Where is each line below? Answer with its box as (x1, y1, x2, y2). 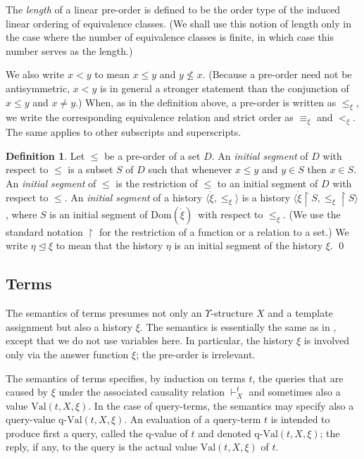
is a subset (68, 162, 113, 177)
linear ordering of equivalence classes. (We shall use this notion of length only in (6, 15, 351, 30)
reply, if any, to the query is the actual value (6, 439, 198, 454)
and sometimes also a (249, 384, 341, 399)
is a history (241, 189, 291, 204)
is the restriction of (115, 175, 198, 190)
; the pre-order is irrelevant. (136, 346, 256, 361)
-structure (211, 306, 253, 320)
